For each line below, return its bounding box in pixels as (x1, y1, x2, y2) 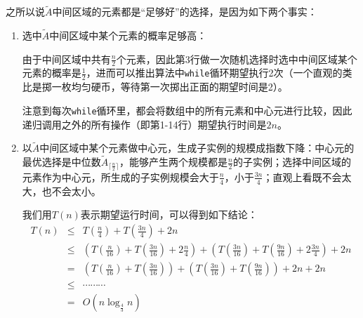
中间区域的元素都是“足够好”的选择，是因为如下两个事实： (52, 4, 317, 19)
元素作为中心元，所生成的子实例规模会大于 (22, 169, 219, 184)
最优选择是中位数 (22, 154, 101, 169)
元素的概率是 (22, 65, 81, 80)
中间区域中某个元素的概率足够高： (49, 28, 207, 43)
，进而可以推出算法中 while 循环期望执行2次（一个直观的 (86, 65, 343, 80)
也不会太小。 (41, 183, 101, 198)
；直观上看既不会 (263, 169, 342, 184)
